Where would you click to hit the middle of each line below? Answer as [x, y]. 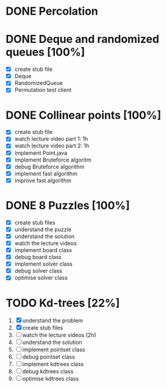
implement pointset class [54, 349]
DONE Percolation [52, 11]
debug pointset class [49, 357]
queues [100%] [45, 52]
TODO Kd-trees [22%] [63, 303]
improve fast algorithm [43, 180]
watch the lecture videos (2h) [59, 335]
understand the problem [53, 321]
